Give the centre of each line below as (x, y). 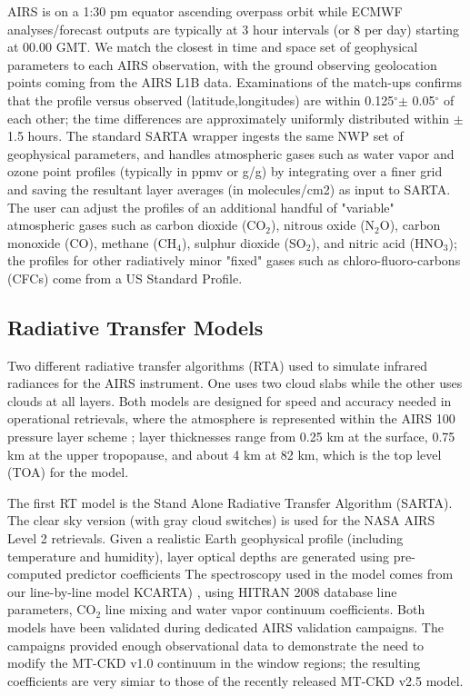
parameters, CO (52, 609)
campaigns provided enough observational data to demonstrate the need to (216, 645)
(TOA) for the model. (68, 472)
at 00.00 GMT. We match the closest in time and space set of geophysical (213, 47)
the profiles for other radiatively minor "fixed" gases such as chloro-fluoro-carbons (234, 260)
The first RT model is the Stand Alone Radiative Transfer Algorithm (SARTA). (230, 502)
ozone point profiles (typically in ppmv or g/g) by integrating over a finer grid (225, 171)
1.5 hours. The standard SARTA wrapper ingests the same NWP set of (205, 136)
